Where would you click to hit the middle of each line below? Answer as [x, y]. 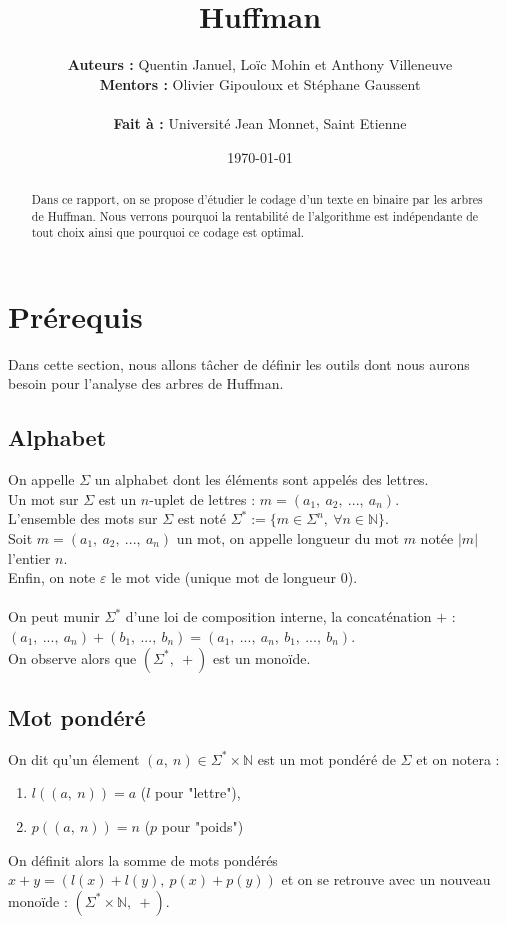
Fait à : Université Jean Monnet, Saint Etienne [260, 122]
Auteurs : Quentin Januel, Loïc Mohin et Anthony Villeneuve [260, 64]
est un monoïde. [262, 657]
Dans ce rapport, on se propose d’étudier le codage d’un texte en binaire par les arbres [257, 198]
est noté [201, 518]
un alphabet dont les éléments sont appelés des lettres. [261, 479]
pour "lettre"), [198, 792]
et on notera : [458, 758]
